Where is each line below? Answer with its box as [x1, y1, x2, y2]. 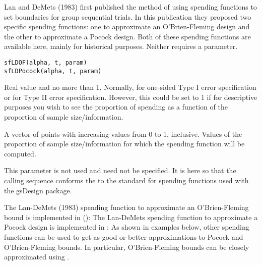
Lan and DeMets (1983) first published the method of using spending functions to [4, 2, 257, 12]
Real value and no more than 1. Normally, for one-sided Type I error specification [4, 82, 256, 92]
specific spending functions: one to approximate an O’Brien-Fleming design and [4, 21, 250, 32]
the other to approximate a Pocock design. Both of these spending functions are [4, 31, 251, 41]
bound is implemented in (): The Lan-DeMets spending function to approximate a [4, 211, 258, 222]
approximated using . [4, 251, 70, 262]
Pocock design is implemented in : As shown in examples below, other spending [4, 222, 249, 232]
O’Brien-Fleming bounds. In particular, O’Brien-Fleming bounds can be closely [4, 241, 249, 252]
